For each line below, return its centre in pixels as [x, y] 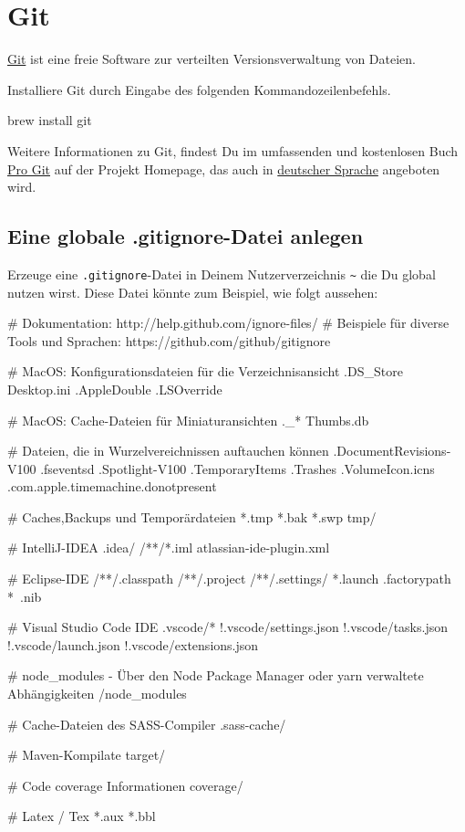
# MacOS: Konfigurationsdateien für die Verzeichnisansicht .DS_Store [205, 371]
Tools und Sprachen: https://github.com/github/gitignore [169, 340]
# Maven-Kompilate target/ [87, 755]
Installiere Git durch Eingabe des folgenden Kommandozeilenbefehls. [199, 89]
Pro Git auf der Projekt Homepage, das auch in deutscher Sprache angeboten [224, 169]
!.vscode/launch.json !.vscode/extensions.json [133, 644]
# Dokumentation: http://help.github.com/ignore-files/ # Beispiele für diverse [228, 323]
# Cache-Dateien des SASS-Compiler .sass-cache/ [147, 724]
